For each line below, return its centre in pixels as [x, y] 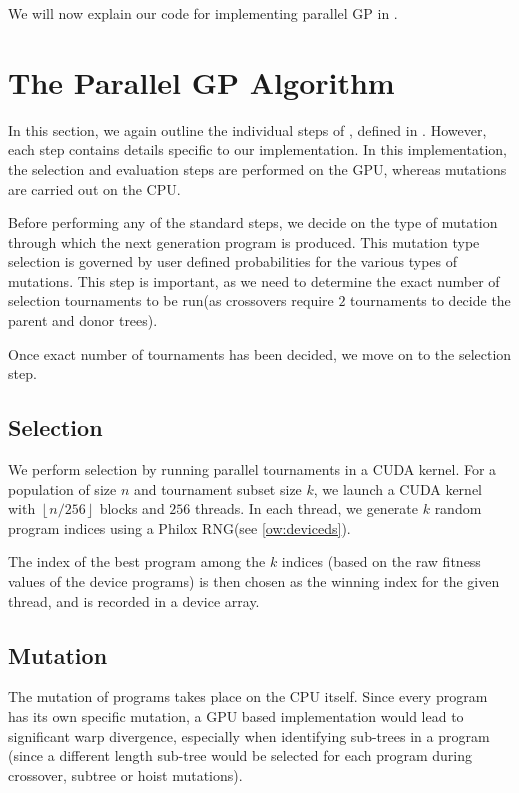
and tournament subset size [217, 488]
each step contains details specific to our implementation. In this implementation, [257, 149]
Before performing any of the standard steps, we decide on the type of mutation [253, 222]
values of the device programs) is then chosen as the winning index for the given [254, 581]
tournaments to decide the [430, 300]
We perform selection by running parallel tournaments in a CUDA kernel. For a [252, 469]
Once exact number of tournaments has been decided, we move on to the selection [260, 353]
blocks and [132, 508]
